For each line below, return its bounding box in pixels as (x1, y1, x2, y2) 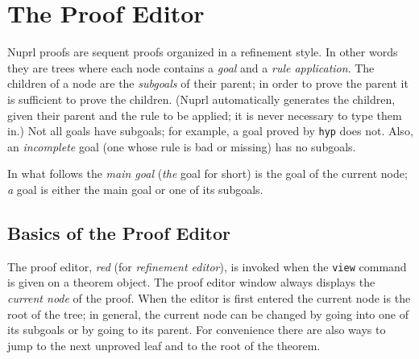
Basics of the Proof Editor (7, 220, 230, 245)
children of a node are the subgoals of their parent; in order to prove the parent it (7, 75, 409, 92)
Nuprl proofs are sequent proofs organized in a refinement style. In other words (7, 43, 398, 60)
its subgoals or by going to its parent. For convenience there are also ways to (7, 321, 386, 338)
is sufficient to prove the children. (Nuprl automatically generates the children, (7, 90, 396, 107)
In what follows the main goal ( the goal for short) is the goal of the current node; (7, 165, 408, 182)
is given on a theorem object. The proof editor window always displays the (7, 274, 375, 291)
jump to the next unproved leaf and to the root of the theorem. (7, 336, 321, 353)
